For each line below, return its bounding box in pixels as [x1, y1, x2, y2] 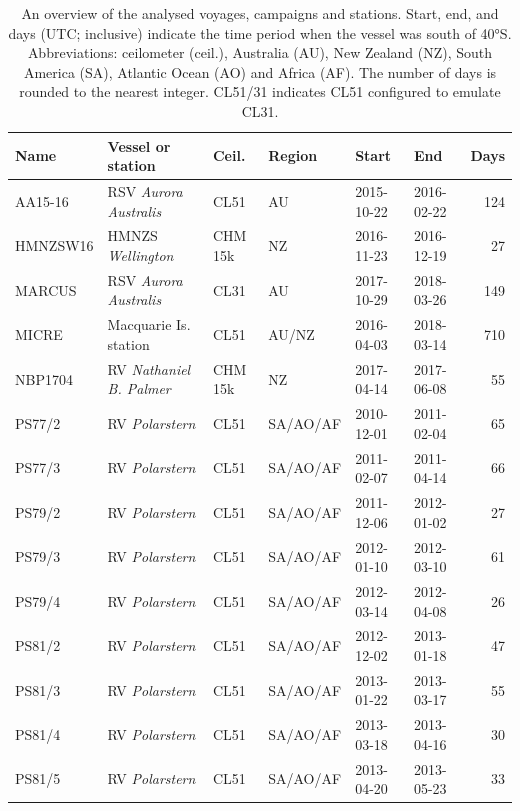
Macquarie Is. [107, 314, 191, 335]
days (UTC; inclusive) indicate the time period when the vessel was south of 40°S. [8, 22, 512, 43]
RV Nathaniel [107, 358, 191, 379]
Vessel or [107, 135, 171, 156]
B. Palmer [107, 378, 171, 399]
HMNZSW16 [15, 235, 94, 256]
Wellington [107, 245, 174, 266]
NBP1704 [15, 368, 73, 389]
